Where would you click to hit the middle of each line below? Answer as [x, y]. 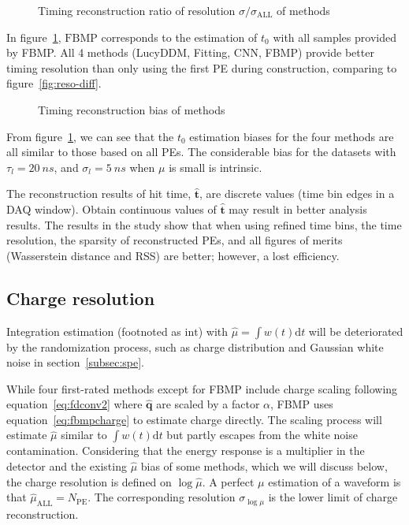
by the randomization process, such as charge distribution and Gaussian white [195, 346]
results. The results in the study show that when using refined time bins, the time [204, 224]
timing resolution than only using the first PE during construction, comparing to [202, 67]
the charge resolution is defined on [89, 481]
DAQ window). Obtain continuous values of [112, 209]
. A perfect [228, 481]
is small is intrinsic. [216, 167]
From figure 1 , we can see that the [90, 136]
